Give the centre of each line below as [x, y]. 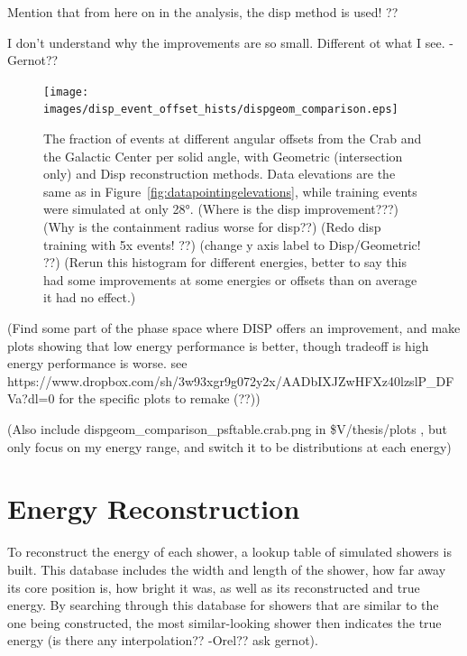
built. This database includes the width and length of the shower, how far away [227, 569]
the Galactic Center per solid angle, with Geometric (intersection [223, 156]
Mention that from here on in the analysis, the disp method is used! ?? [203, 12]
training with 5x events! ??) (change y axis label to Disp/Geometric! [232, 244]
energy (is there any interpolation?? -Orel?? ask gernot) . [163, 640]
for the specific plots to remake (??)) [160, 398]
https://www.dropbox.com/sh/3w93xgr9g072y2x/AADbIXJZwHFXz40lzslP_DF [231, 380]
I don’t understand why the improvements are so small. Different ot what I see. [226, 42]
